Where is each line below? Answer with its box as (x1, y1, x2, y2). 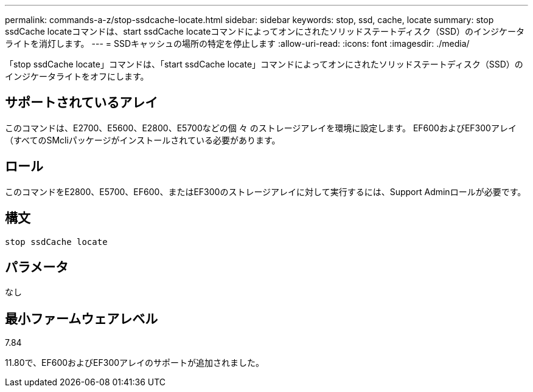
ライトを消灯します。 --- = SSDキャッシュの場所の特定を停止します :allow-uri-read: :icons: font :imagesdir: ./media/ (5, 38, 470, 49)
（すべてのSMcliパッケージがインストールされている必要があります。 (5, 134, 280, 145)
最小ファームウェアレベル (5, 311, 158, 326)
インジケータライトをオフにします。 (5, 71, 149, 81)
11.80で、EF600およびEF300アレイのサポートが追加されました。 (5, 357, 265, 368)
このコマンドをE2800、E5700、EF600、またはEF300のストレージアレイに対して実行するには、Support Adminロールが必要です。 (5, 186, 526, 197)
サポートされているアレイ (5, 95, 158, 111)
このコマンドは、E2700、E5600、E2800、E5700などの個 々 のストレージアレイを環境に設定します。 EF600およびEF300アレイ (5, 122, 517, 133)
